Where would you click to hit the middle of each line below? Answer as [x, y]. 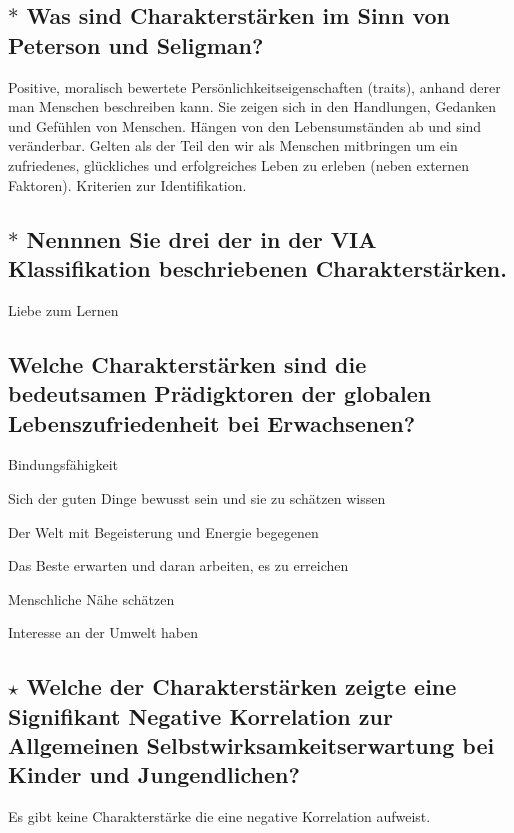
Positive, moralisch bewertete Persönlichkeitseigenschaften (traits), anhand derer [254, 86]
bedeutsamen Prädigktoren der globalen [220, 393]
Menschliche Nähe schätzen [91, 598]
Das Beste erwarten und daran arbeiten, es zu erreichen [178, 565]
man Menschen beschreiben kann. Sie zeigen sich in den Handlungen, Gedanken [252, 106]
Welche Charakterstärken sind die [187, 363]
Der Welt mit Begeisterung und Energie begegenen [163, 531]
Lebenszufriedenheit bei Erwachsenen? [212, 422]
